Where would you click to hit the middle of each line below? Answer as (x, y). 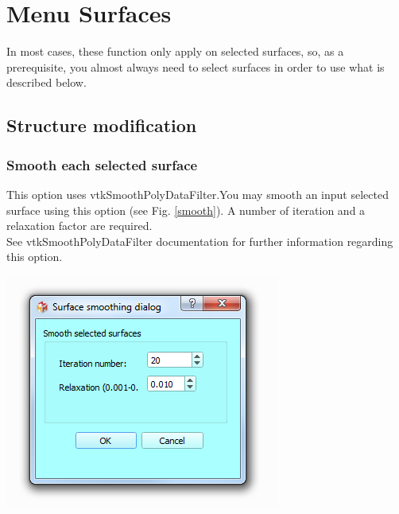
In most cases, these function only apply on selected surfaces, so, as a (175, 51)
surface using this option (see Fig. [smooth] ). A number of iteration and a (186, 210)
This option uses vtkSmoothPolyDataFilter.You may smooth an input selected (198, 194)
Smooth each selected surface (102, 164)
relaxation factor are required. (79, 226)
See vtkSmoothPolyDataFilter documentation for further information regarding (200, 241)
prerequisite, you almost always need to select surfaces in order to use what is (196, 66)
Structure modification (102, 125)
